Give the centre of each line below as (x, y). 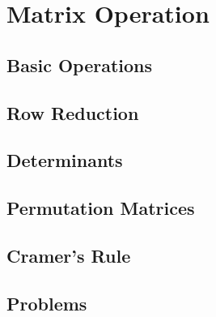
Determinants (65, 160)
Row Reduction (73, 112)
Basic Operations (80, 64)
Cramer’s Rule (69, 255)
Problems (47, 303)
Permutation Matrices (101, 208)
